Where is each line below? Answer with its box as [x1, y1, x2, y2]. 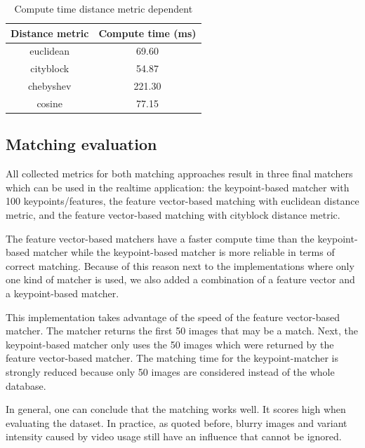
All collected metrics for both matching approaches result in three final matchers [6, 166, 353, 181]
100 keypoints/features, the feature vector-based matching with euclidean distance [6, 194, 359, 208]
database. [6, 378, 46, 393]
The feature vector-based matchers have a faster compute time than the [6, 231, 314, 245]
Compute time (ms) [98, 25, 197, 40]
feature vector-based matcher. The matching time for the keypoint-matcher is [6, 351, 338, 365]
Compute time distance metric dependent [14, 1, 193, 15]
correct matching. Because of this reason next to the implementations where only [6, 258, 354, 273]
